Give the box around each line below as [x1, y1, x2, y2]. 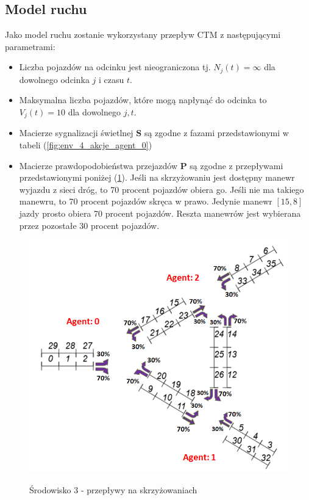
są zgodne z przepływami [190, 159, 283, 172]
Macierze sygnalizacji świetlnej [19, 126, 133, 139]
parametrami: [5, 40, 55, 53]
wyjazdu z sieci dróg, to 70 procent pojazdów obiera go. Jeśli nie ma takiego [19, 183, 304, 195]
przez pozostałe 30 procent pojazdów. [19, 219, 160, 231]
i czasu [99, 73, 124, 85]
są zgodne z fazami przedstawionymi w [144, 126, 289, 139]
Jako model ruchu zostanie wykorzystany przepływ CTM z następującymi [5, 28, 281, 41]
